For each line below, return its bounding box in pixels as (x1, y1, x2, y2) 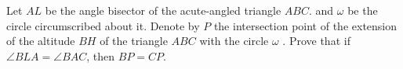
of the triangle (100, 33, 168, 49)
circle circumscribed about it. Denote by (6, 17, 200, 33)
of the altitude (6, 33, 75, 49)
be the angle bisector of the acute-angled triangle (45, 2, 281, 18)
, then (86, 47, 115, 64)
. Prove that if (282, 33, 350, 49)
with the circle (199, 33, 269, 49)
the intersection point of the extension (213, 17, 398, 33)
